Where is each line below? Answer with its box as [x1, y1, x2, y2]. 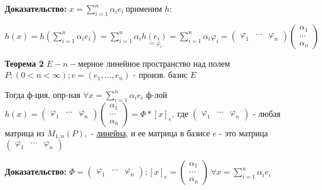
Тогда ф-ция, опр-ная [5, 88, 81, 100]
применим [126, 2, 162, 14]
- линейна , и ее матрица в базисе [91, 126, 210, 139]
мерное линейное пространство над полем [78, 57, 230, 69]
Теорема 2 [5, 57, 44, 69]
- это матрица [219, 126, 268, 139]
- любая [253, 107, 280, 119]
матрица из [5, 126, 44, 139]
